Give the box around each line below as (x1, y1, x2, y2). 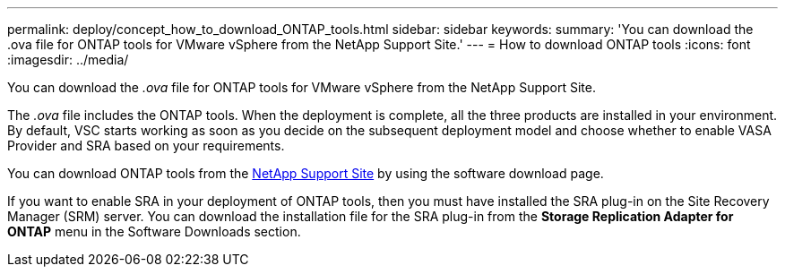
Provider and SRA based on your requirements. (7, 138, 285, 153)
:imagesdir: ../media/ (7, 52, 129, 67)
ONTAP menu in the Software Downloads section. (7, 224, 301, 239)
